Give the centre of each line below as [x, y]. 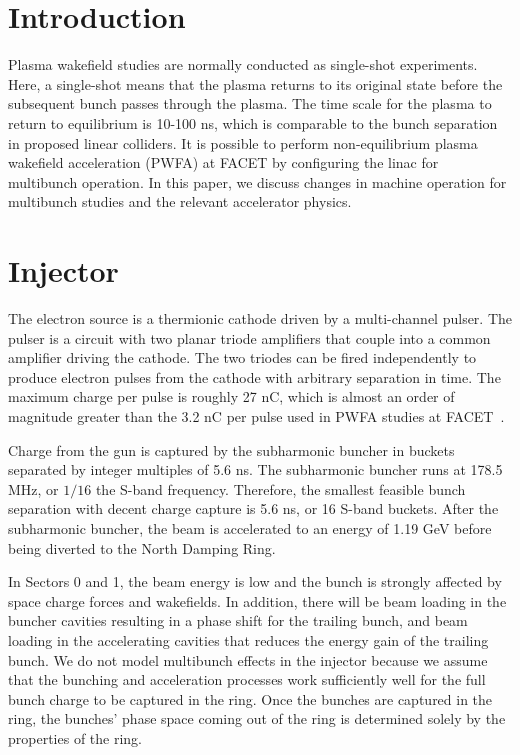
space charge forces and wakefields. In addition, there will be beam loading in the [257, 600]
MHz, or [33, 488]
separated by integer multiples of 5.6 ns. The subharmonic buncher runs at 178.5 [255, 469]
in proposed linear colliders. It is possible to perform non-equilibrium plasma [243, 142]
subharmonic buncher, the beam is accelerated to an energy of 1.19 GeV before [250, 527]
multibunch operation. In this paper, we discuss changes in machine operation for [257, 181]
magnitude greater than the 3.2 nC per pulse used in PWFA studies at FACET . [256, 415]
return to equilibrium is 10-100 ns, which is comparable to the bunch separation [253, 122]
